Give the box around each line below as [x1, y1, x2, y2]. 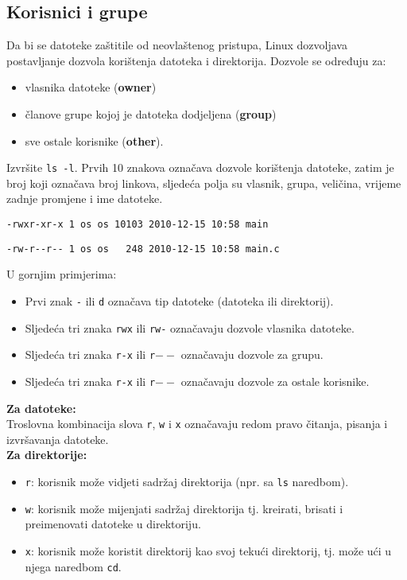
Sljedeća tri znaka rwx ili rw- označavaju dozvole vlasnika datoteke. [25, 319, 355, 336]
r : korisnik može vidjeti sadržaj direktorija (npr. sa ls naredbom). [25, 473, 349, 489]
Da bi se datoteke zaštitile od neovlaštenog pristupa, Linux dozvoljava [6, 37, 347, 53]
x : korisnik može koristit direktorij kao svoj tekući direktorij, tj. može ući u [25, 542, 392, 559]
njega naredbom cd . [25, 558, 122, 574]
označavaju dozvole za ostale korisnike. [180, 372, 370, 389]
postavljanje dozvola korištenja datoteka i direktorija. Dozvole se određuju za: [6, 52, 386, 68]
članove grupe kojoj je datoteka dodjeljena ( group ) [25, 105, 277, 122]
